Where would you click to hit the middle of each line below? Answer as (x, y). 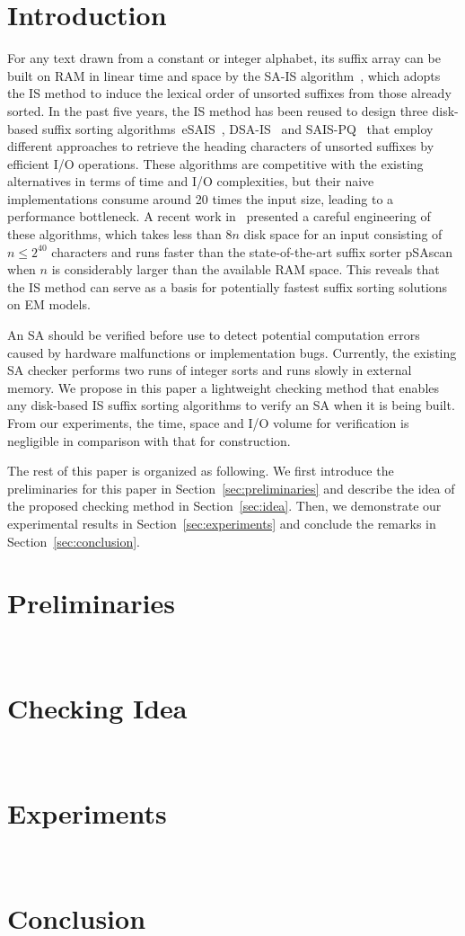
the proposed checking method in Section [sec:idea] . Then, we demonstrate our (224, 506)
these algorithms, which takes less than (114, 234)
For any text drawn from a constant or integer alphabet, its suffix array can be (224, 58)
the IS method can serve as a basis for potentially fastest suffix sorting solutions (228, 286)
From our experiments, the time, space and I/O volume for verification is (208, 423)
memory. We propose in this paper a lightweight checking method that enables (224, 387)
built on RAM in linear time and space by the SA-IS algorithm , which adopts (224, 75)
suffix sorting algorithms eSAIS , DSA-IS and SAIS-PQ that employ (237, 128)
